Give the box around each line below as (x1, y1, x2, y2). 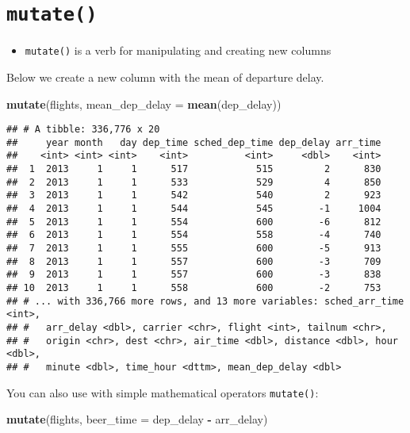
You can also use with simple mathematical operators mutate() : (6, 384, 319, 400)
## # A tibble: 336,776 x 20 (6, 124, 160, 136)
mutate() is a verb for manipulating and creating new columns (25, 42, 331, 59)
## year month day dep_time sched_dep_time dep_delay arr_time (6, 136, 381, 148)
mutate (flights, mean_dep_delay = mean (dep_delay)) (6, 95, 282, 112)
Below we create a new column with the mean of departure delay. (6, 68, 324, 85)
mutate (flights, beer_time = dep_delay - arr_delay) (6, 411, 268, 427)
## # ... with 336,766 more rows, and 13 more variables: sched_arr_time (6, 295, 404, 307)
